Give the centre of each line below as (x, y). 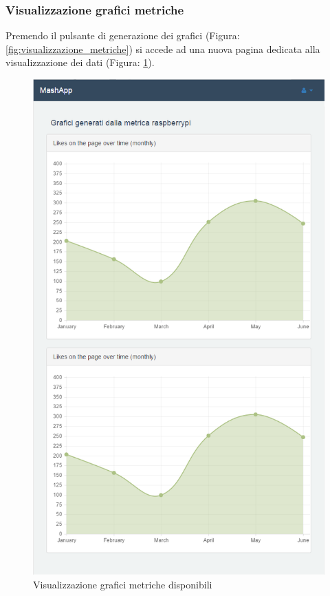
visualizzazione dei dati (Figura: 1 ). (80, 62)
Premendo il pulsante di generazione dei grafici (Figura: (123, 35)
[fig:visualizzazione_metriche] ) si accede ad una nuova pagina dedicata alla (163, 49)
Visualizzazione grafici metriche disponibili (123, 584)
